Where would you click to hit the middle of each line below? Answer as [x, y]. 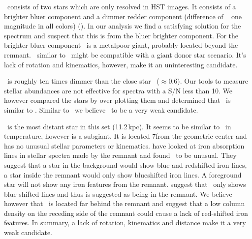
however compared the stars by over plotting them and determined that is [117, 100]
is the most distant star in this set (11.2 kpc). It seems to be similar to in [119, 126]
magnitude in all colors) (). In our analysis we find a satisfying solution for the [123, 26]
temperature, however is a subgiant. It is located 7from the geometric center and [126, 136]
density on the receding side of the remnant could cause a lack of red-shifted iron [126, 213]
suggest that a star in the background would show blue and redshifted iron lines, [126, 164]
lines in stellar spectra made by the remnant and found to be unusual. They [120, 155]
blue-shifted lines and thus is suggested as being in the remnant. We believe [118, 194]
